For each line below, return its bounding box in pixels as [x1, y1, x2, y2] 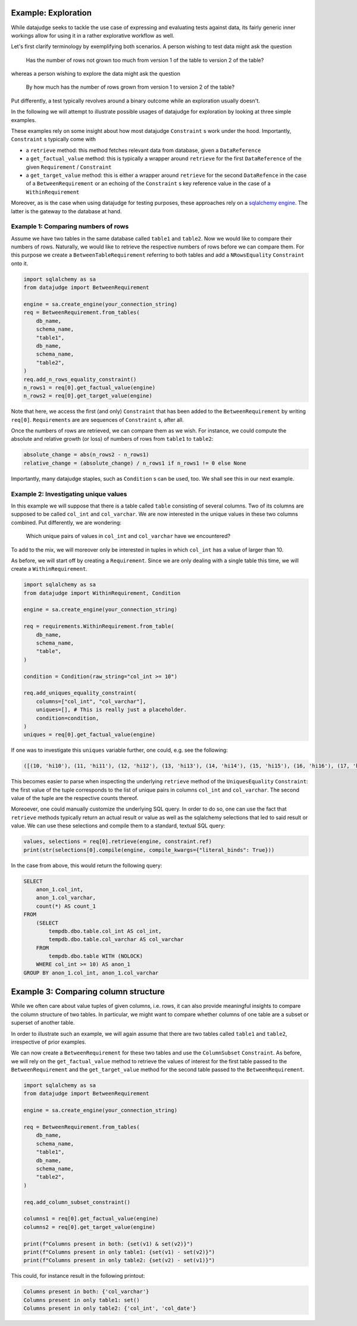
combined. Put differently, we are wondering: [11, 519, 122, 526]
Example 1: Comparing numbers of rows [11, 222, 129, 231]
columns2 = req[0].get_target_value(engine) [23, 1224, 156, 1230]
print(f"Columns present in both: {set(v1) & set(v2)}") [23, 1240, 193, 1247]
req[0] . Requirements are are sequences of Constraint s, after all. [11, 416, 184, 423]
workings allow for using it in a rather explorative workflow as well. [11, 32, 175, 39]
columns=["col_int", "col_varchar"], [36, 698, 146, 705]
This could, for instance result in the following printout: [11, 1272, 145, 1280]
